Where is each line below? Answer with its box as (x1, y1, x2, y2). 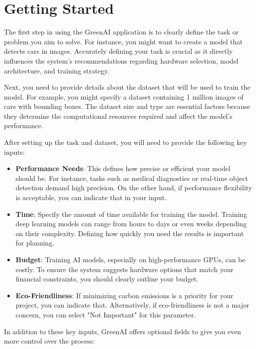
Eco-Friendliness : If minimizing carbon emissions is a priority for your (15, 290, 234, 300)
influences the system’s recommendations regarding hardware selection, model (4, 55, 239, 66)
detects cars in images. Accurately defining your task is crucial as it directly (4, 46, 233, 56)
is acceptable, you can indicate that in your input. (15, 192, 167, 203)
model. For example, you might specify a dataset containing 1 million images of (4, 91, 244, 102)
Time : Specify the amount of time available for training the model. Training (15, 209, 247, 219)
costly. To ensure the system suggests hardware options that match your (15, 264, 234, 274)
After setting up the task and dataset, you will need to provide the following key (4, 137, 247, 147)
